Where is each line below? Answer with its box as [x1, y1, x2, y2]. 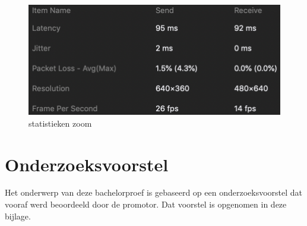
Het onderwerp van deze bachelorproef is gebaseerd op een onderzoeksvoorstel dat [5, 186, 303, 199]
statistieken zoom [29, 117, 92, 129]
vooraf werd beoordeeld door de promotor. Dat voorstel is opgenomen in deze [5, 198, 287, 211]
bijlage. [5, 209, 31, 222]
